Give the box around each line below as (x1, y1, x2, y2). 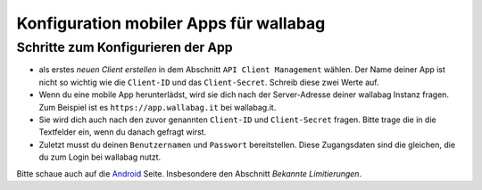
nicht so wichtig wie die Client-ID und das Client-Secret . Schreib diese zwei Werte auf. (38, 77, 379, 87)
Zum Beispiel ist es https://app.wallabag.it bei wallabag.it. (38, 102, 277, 112)
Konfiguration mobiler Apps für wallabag (16, 13, 326, 33)
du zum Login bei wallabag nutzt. (38, 152, 162, 162)
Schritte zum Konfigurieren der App (16, 39, 233, 55)
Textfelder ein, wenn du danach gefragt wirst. (38, 127, 207, 137)
